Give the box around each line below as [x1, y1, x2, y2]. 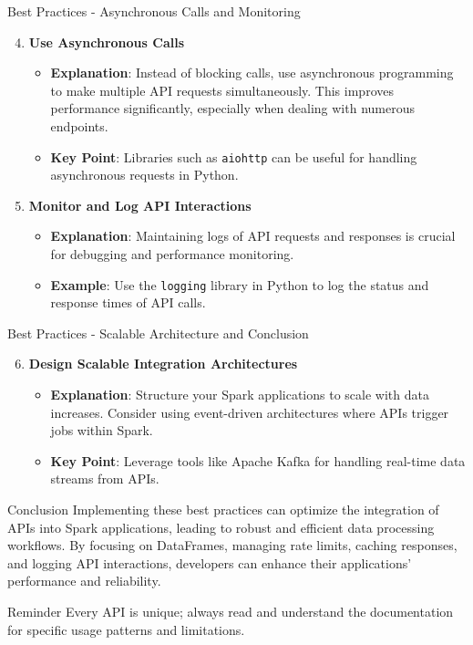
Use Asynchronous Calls [28, 32, 184, 51]
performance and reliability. [7, 571, 161, 590]
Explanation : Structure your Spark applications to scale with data [50, 385, 429, 404]
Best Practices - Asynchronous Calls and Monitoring [7, 2, 301, 20]
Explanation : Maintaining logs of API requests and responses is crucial [50, 226, 456, 245]
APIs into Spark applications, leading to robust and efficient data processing [7, 517, 435, 536]
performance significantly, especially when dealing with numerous [50, 99, 415, 118]
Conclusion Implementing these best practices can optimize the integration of [7, 500, 439, 518]
